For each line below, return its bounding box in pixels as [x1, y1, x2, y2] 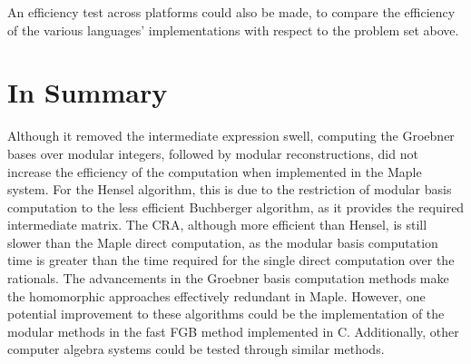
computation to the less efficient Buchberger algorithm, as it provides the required [7, 197, 465, 216]
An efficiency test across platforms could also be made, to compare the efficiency [7, 3, 456, 21]
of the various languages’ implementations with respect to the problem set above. [7, 20, 459, 39]
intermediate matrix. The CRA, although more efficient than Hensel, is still [7, 215, 427, 234]
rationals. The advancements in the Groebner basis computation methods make [7, 269, 449, 288]
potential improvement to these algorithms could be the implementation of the [7, 304, 445, 323]
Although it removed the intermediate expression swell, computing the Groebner [7, 126, 455, 145]
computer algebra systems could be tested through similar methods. [7, 339, 385, 359]
